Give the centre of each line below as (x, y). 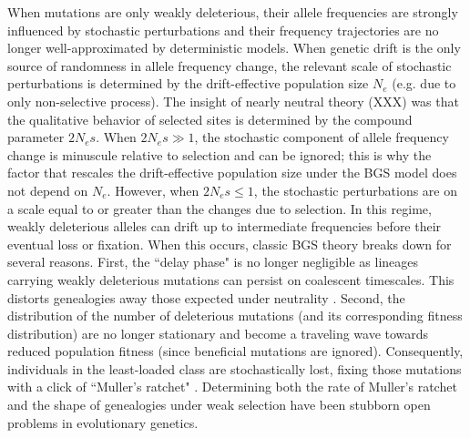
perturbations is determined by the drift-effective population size (188, 83)
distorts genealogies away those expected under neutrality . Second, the (206, 297)
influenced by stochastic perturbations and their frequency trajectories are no (223, 30)
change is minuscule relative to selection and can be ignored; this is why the (220, 154)
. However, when (153, 190)
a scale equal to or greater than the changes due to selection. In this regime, (220, 208)
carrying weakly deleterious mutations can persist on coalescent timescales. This (231, 279)
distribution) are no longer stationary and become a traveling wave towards (218, 333)
